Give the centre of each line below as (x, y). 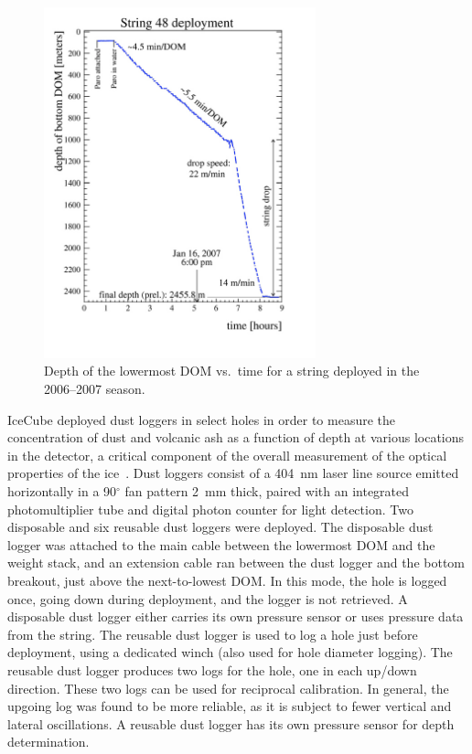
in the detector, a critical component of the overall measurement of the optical (227, 455)
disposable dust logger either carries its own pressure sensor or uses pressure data (236, 616)
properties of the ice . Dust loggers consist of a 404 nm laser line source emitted (233, 473)
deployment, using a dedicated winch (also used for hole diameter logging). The (230, 652)
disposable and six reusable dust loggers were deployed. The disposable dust (220, 527)
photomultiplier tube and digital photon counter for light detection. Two (210, 509)
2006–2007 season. (95, 389)
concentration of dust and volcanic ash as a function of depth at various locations (236, 437)
